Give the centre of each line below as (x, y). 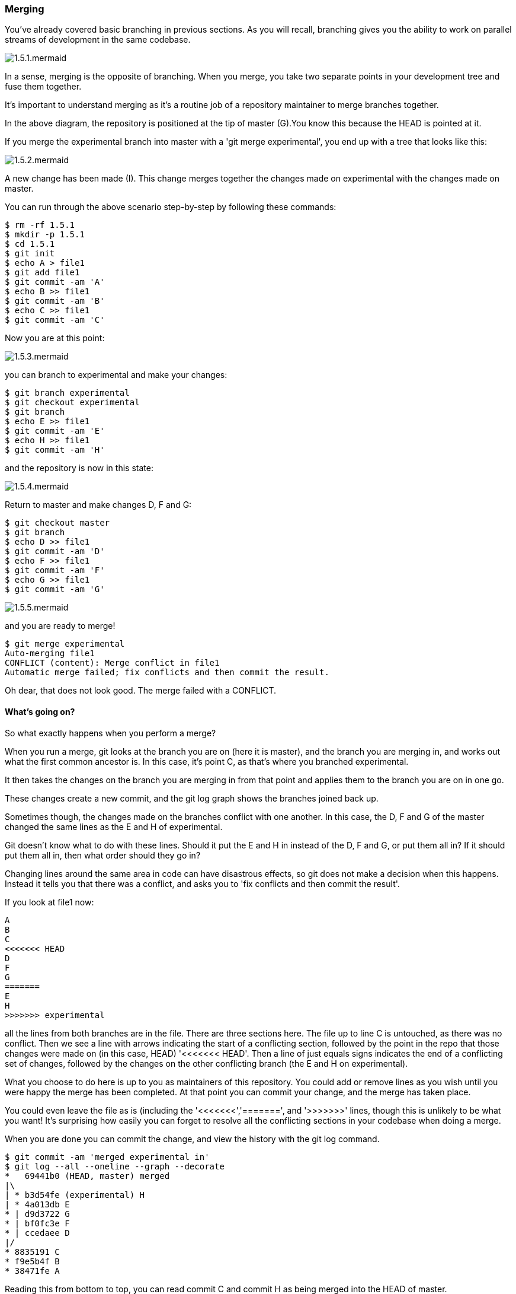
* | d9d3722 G (37, 1214)
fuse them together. (43, 87)
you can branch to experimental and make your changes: (116, 375)
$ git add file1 (42, 273)
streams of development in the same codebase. (98, 40)
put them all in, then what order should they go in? (103, 855)
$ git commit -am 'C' (55, 320)
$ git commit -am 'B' (55, 301)
